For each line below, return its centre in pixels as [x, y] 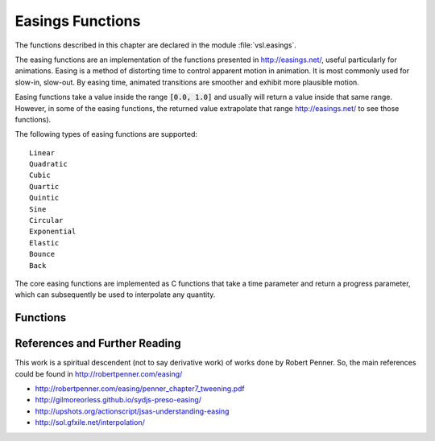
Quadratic [48, 164]
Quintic [44, 198]
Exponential [53, 232]
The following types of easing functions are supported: [106, 134]
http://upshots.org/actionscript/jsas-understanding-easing [132, 411]
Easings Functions [78, 21]
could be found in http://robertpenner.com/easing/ [99, 373]
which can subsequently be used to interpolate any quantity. [115, 295]
